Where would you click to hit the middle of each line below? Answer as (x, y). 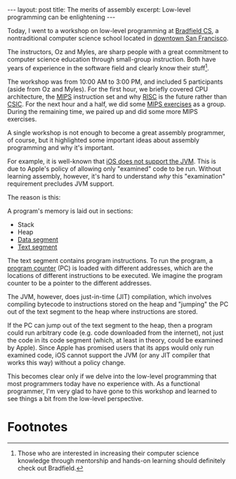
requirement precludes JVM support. (61, 184)
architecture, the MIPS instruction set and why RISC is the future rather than (117, 96)
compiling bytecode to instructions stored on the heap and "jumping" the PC (118, 304)
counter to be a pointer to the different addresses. (80, 283)
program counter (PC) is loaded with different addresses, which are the (110, 268)
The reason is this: (34, 197)
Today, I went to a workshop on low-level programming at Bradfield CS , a (113, 31)
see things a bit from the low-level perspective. (76, 398)
